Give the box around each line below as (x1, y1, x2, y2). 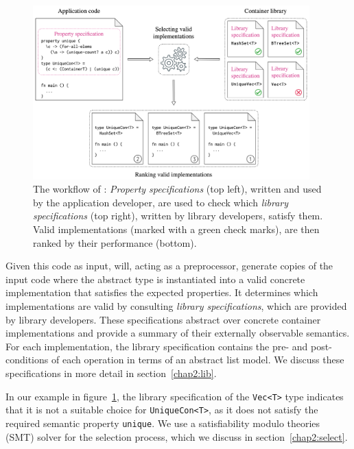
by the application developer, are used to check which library (33, 195, 289, 209)
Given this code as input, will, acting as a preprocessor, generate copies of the (5, 258, 333, 273)
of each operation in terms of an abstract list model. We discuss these (51, 352, 344, 367)
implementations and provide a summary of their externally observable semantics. (5, 326, 350, 340)
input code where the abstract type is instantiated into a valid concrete (5, 271, 305, 286)
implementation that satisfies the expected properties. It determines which (5, 285, 318, 300)
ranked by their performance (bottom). (33, 235, 197, 250)
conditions (5, 352, 49, 367)
